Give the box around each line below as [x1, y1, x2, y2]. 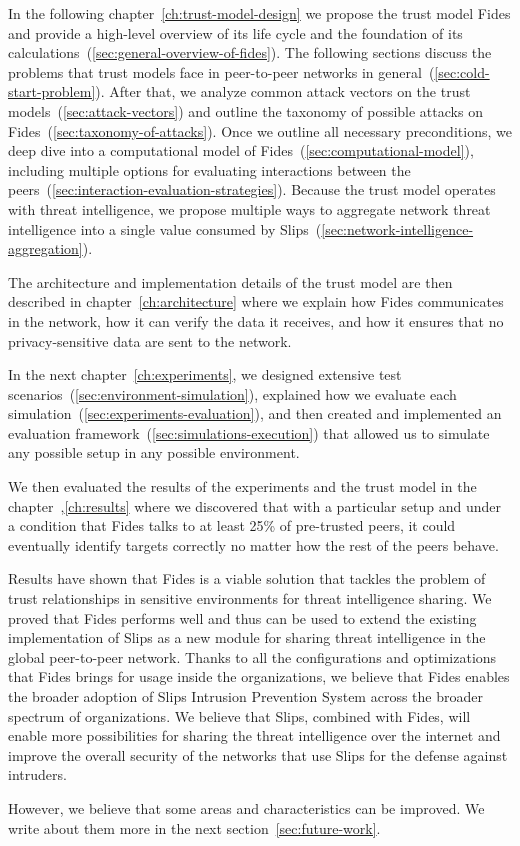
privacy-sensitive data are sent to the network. [8, 330, 292, 351]
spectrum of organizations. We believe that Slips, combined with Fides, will [8, 705, 471, 726]
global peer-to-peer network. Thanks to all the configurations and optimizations [8, 646, 497, 667]
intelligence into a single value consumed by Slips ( [8, 218, 322, 239]
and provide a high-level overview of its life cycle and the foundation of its [8, 22, 463, 43]
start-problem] [8, 81, 96, 102]
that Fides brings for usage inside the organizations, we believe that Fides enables [8, 666, 510, 687]
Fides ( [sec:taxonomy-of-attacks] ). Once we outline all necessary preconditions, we [8, 120, 512, 141]
